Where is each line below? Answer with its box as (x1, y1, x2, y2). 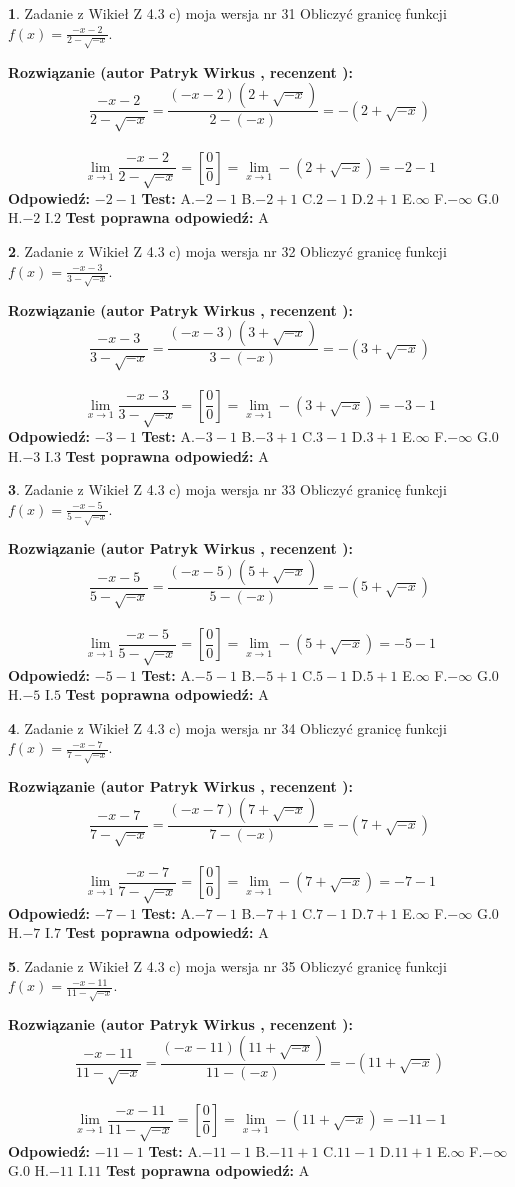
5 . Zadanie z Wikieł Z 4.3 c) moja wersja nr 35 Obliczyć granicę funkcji (8, 955, 447, 976)
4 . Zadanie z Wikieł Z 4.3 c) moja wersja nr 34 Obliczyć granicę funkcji (8, 717, 447, 738)
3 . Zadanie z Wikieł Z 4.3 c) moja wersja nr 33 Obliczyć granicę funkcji (8, 479, 447, 500)
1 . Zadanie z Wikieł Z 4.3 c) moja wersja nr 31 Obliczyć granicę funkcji (8, 3, 447, 23)
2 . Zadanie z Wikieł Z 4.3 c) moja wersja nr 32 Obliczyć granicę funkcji (8, 241, 447, 262)
